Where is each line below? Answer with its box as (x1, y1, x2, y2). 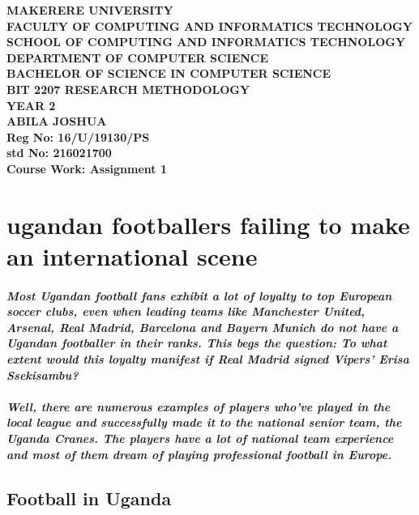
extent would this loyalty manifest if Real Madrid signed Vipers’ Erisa (6, 351, 409, 368)
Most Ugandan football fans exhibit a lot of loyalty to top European (6, 287, 392, 304)
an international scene (6, 239, 258, 272)
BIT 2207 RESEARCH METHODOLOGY (6, 80, 250, 97)
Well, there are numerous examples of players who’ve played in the (6, 398, 391, 415)
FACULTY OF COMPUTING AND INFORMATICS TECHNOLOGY (6, 17, 413, 34)
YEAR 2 (6, 96, 56, 113)
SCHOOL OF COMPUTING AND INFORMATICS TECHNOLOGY (6, 33, 406, 50)
